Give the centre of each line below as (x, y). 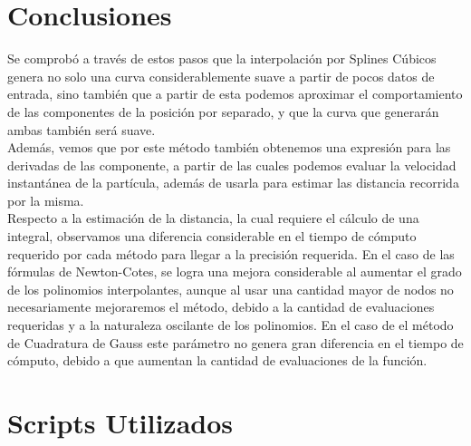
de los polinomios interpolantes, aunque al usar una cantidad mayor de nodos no (231, 289)
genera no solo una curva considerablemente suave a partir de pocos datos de (221, 76)
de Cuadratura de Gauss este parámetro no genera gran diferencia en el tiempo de (235, 342)
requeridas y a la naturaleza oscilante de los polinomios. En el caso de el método (231, 325)
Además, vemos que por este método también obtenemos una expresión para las (229, 147)
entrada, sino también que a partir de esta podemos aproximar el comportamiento (235, 94)
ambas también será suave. (82, 129)
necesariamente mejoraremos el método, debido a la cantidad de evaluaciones (221, 307)
